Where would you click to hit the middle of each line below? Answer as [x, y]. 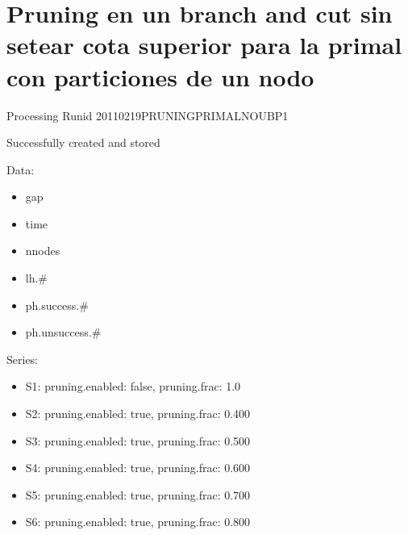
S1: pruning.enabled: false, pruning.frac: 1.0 [133, 386]
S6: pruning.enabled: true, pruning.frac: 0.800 [138, 522]
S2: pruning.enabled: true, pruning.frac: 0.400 [138, 414]
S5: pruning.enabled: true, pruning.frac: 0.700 [138, 494]
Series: [23, 359]
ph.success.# [57, 305]
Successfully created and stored [83, 142]
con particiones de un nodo [160, 76]
